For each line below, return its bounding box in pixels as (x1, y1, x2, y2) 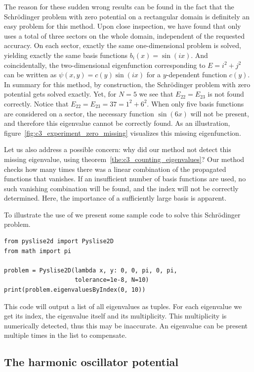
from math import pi (4, 247, 72, 255)
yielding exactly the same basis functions (4, 50, 127, 60)
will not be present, (190, 108, 249, 118)
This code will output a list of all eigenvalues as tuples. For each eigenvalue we (4, 301, 242, 311)
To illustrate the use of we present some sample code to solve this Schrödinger (4, 209, 241, 219)
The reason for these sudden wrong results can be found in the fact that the (4, 1, 234, 11)
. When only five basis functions (147, 98, 244, 108)
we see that (139, 89, 173, 99)
